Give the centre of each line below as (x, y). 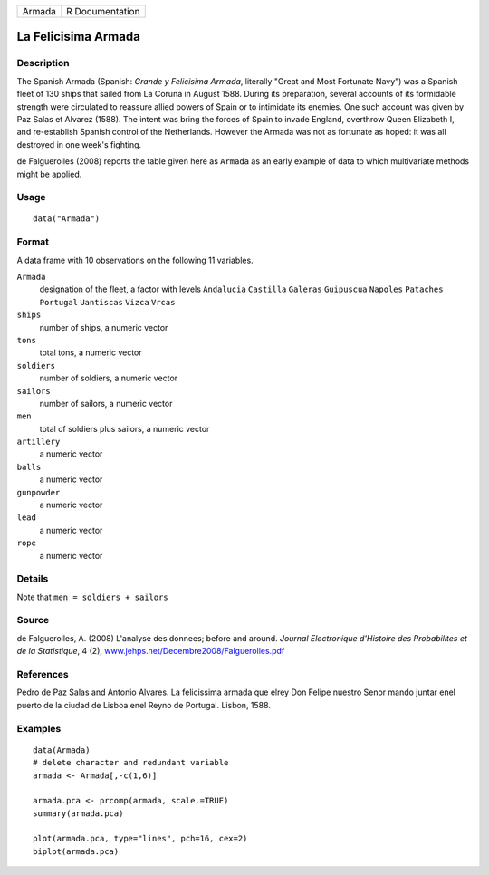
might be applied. (49, 174)
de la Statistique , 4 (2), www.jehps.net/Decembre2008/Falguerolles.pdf (151, 651)
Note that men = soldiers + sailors (93, 597)
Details (33, 579)
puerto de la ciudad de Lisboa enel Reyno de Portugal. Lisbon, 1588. (144, 705)
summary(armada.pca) (78, 813)
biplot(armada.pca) (76, 851)
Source (33, 620)
